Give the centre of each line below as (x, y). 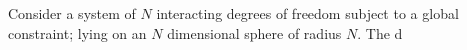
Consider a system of (72, 13)
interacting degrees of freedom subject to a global (307, 13)
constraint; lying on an (77, 32)
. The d (380, 32)
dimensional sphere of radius (254, 32)
